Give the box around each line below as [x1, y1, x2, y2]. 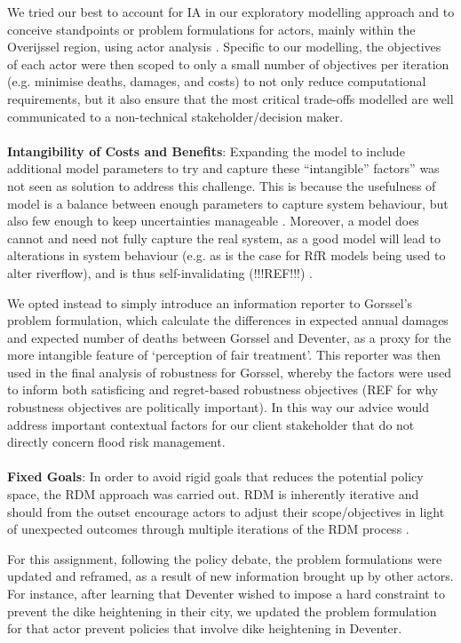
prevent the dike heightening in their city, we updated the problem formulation [7, 601, 437, 620]
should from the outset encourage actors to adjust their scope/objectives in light [7, 502, 445, 520]
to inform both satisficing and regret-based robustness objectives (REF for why [7, 380, 439, 399]
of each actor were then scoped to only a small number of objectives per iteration [7, 54, 449, 73]
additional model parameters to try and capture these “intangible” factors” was [7, 159, 440, 178]
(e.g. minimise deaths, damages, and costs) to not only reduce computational [7, 72, 426, 91]
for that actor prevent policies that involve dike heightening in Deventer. [7, 619, 402, 638]
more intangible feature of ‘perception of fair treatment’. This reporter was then [7, 345, 441, 364]
